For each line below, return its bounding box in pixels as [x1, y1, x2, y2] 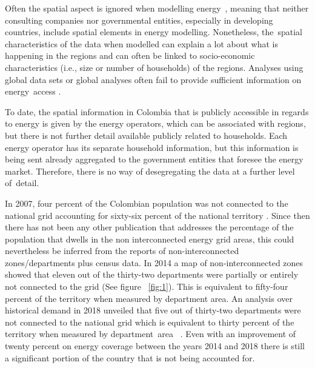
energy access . [5, 85, 61, 98]
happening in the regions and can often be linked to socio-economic [5, 49, 255, 62]
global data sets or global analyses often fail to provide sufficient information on [5, 73, 302, 85]
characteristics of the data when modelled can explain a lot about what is [5, 37, 279, 50]
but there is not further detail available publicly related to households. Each [5, 129, 288, 141]
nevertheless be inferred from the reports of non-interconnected [5, 244, 239, 257]
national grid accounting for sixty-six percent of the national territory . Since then [5, 209, 310, 221]
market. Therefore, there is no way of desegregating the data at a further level [5, 164, 295, 177]
